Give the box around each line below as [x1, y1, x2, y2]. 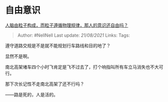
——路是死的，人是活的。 [5, 91, 58, 97]
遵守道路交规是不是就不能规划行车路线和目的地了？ [5, 42, 111, 48]
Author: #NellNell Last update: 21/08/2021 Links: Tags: [17, 32, 130, 38]
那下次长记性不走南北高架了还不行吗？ [5, 81, 84, 87]
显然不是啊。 [5, 53, 32, 59]
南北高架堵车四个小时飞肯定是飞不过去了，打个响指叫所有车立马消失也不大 [5, 64, 159, 70]
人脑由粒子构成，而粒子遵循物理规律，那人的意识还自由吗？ [5, 22, 128, 28]
